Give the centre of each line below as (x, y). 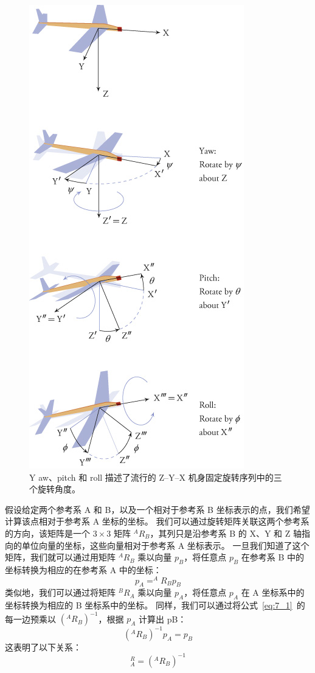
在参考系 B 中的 (273, 557)
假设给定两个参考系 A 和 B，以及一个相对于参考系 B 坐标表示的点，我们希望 (157, 509)
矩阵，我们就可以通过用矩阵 (60, 557)
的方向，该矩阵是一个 (47, 533)
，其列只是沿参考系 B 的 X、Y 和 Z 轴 (226, 533)
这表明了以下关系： (43, 647)
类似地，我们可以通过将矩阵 (60, 592)
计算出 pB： (162, 619)
